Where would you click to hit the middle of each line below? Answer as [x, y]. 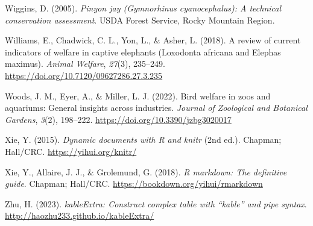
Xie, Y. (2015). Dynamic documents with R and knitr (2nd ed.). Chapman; [143, 140]
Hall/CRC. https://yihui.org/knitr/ [71, 151]
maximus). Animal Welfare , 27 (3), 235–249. [85, 64]
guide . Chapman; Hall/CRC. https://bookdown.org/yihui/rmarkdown [134, 184]
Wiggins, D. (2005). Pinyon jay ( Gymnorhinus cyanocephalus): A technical [143, 8]
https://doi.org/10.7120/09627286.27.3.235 [84, 75]
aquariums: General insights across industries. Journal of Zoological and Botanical [156, 108]
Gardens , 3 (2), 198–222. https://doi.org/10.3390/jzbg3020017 [118, 119]
